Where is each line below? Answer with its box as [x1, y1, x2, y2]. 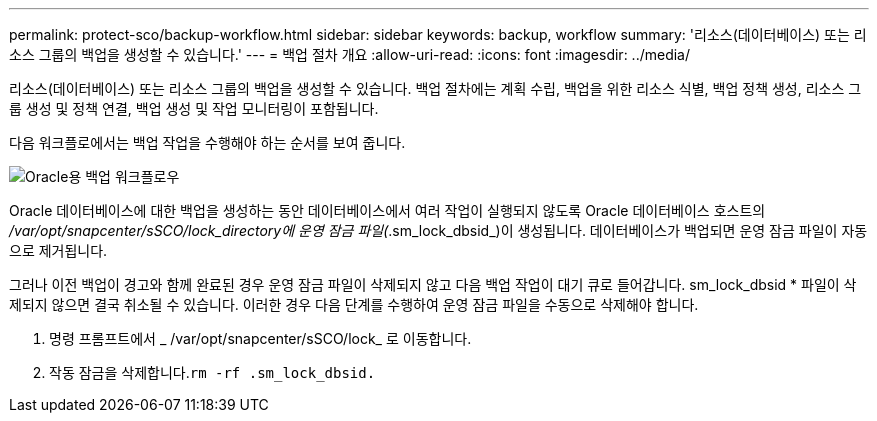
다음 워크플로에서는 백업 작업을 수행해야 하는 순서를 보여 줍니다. [9, 134, 406, 151]
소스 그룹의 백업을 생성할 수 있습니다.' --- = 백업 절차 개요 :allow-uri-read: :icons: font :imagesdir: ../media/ [9, 46, 691, 63]
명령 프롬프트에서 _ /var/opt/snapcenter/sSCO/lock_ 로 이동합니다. [49, 330, 472, 347]
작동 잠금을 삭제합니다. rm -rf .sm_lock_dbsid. [49, 364, 376, 381]
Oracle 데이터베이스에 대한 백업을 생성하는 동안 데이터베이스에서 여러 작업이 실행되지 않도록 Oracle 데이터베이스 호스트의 [9, 202, 766, 219]
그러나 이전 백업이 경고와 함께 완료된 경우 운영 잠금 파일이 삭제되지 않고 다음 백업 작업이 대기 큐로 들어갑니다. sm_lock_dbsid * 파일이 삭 [9, 276, 857, 293]
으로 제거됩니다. [9, 242, 108, 259]
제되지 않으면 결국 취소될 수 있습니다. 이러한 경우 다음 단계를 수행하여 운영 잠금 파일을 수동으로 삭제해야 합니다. [9, 296, 699, 313]
